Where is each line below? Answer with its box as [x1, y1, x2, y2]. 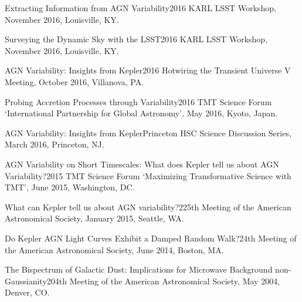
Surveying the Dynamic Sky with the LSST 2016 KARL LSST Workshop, [5, 33, 268, 45]
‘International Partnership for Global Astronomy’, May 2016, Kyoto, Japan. [5, 107, 278, 119]
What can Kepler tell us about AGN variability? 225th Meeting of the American [5, 200, 291, 213]
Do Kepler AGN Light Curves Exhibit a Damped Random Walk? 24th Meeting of [5, 231, 297, 244]
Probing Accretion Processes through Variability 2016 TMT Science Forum [5, 95, 272, 108]
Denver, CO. [5, 286, 50, 298]
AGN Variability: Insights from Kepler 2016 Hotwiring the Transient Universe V [5, 64, 291, 76]
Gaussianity [5, 274, 47, 287]
